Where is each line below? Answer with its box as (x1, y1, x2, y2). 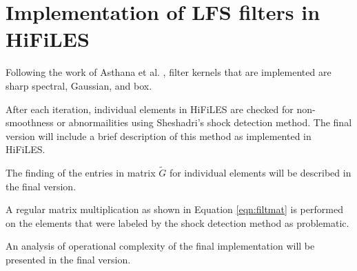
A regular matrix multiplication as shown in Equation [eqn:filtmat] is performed (6, 202, 343, 217)
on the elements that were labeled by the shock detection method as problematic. (6, 215, 349, 230)
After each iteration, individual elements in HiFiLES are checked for (6, 101, 294, 116)
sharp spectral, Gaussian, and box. (6, 78, 152, 92)
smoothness (6, 115, 54, 130)
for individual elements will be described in (169, 165, 351, 180)
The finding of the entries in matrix (6, 165, 156, 180)
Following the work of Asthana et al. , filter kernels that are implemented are (6, 65, 331, 79)
